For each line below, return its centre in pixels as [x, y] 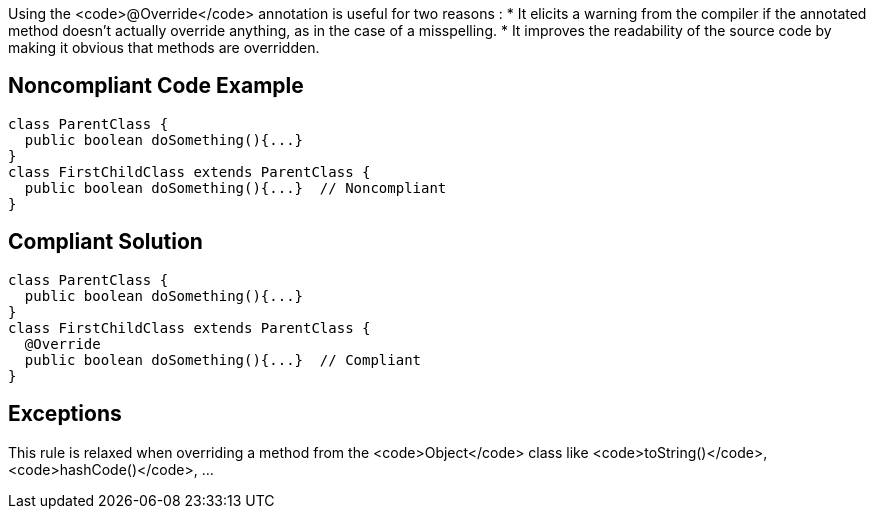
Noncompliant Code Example [156, 86]
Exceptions [65, 414]
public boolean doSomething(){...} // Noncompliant [235, 187]
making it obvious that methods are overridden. [164, 47]
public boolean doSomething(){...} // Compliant [223, 359]
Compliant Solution [105, 242]
